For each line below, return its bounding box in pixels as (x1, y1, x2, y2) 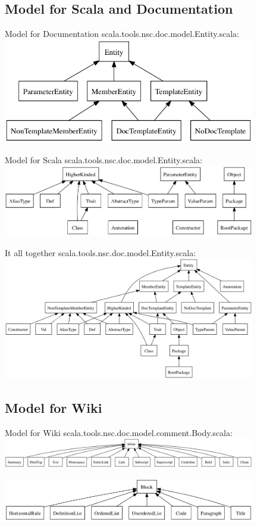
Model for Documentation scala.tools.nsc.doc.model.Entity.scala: (5, 27, 239, 40)
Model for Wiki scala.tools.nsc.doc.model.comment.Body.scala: (5, 426, 233, 438)
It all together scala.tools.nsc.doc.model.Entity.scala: (5, 246, 196, 259)
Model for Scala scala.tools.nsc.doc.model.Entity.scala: (5, 154, 202, 166)
